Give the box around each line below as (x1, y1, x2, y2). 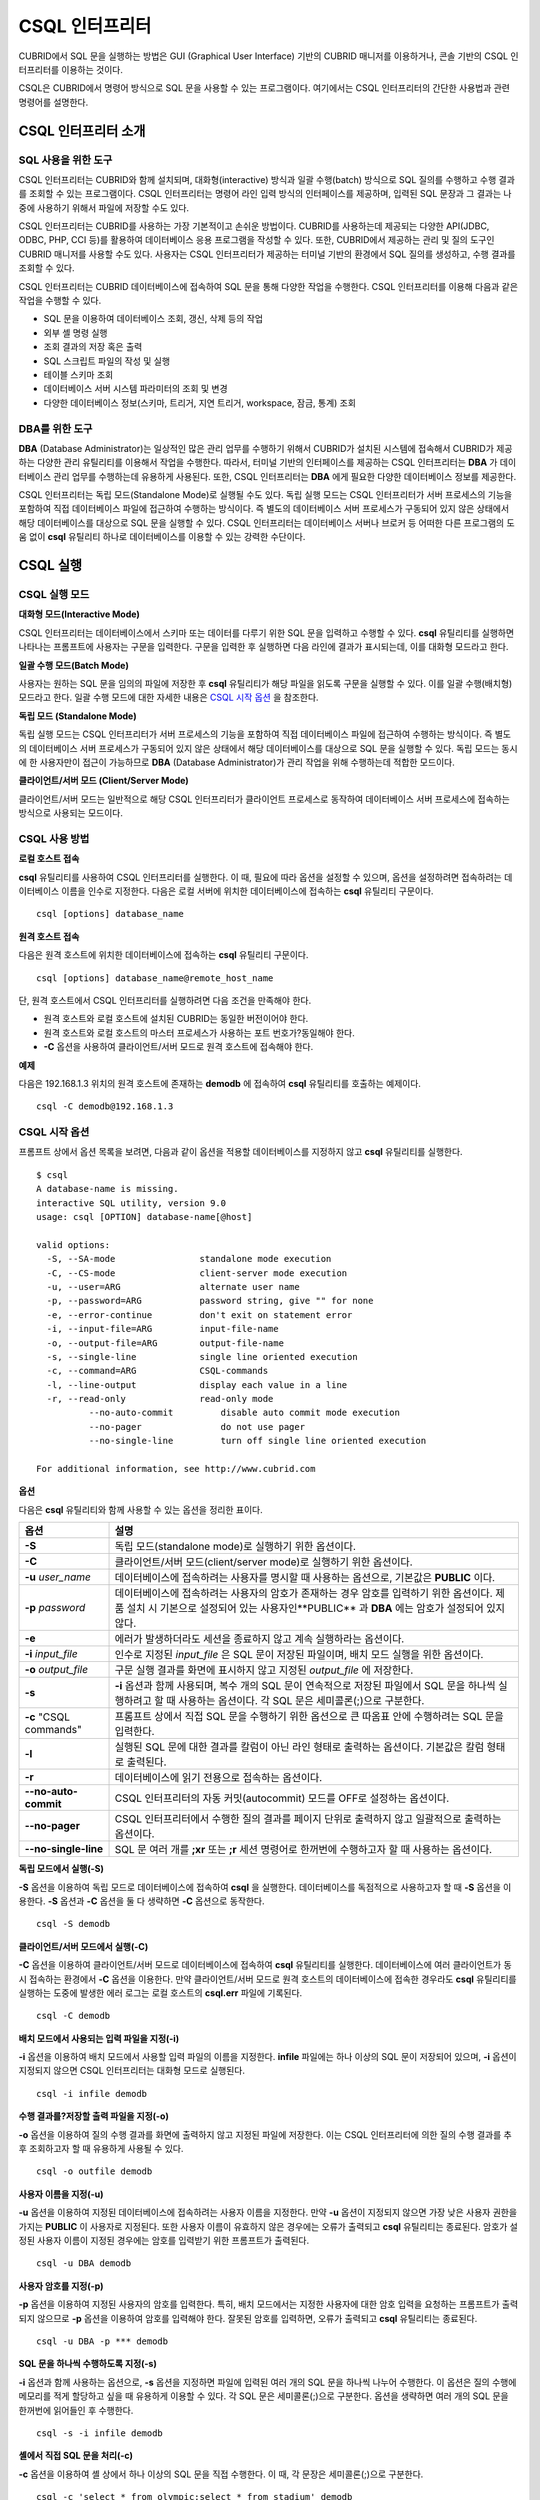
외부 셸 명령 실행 (43, 326, 108, 339)
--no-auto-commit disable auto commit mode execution (88, 1407, 400, 1419)
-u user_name (24, 1570, 92, 1584)
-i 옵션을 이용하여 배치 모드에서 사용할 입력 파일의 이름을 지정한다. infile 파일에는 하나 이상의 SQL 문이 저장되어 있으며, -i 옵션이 (18, 2051, 517, 2063)
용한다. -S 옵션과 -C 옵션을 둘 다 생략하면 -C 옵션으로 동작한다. (18, 1895, 265, 1907)
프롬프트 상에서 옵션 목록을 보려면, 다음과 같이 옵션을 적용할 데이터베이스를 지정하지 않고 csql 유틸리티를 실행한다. (18, 1146, 464, 1158)
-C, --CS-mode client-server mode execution (46, 1267, 348, 1279)
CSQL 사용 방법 (18, 831, 90, 845)
